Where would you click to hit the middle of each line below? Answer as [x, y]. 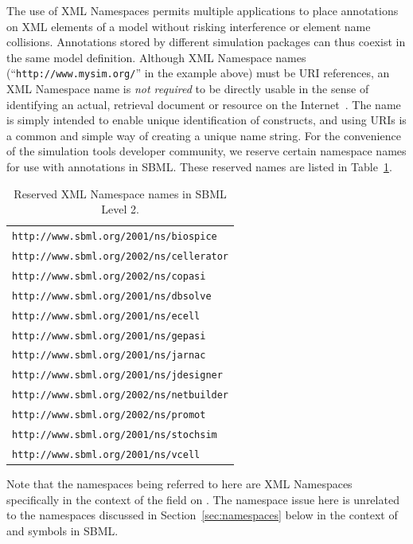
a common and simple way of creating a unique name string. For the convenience [204, 135]
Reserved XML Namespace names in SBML [120, 193]
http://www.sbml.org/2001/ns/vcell [106, 455]
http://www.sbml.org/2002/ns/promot [109, 415]
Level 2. [120, 209]
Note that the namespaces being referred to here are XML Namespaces [179, 484]
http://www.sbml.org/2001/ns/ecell [106, 316]
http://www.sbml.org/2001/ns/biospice [115, 237]
